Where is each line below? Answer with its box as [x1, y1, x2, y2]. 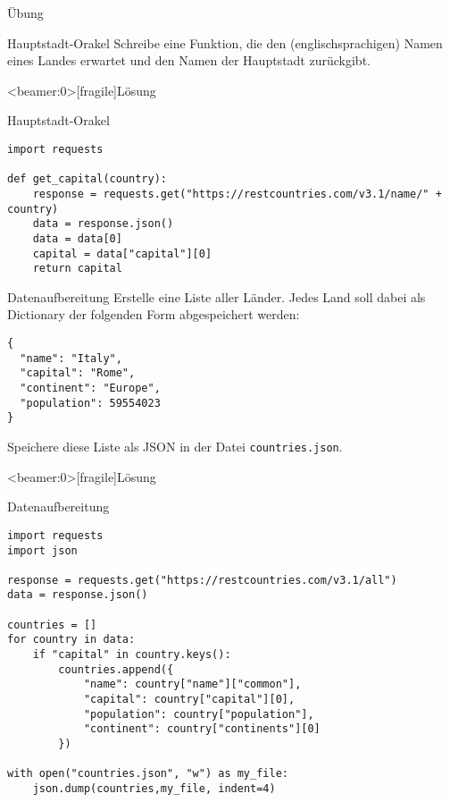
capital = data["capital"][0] [32, 247, 212, 260]
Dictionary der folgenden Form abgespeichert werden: [7, 305, 300, 324]
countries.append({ [58, 663, 174, 676]
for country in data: [7, 633, 136, 646]
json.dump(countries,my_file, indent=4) [32, 782, 276, 795]
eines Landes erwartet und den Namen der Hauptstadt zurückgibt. [7, 51, 371, 70]
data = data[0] [32, 232, 122, 245]
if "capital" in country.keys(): [32, 648, 231, 662]
